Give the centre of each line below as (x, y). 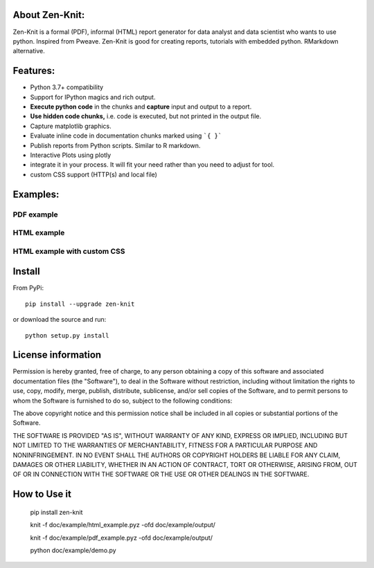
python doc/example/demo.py (73, 550)
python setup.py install (67, 335)
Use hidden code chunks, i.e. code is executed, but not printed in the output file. (146, 116)
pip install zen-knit (56, 512)
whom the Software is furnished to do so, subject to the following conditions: (123, 401)
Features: (34, 71)
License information (57, 355)
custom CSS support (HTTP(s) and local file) (93, 174)
